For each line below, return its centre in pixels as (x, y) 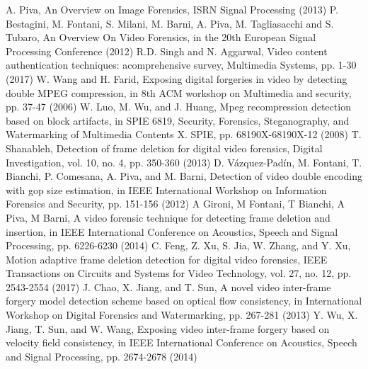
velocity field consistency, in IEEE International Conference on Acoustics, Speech (182, 342)
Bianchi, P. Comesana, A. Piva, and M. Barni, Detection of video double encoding (184, 176)
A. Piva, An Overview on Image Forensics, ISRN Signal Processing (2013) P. (172, 9)
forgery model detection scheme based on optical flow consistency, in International (184, 301)
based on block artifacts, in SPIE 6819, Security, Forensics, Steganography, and (178, 120)
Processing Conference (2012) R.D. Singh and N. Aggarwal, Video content (167, 51)
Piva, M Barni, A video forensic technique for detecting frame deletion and (168, 217)
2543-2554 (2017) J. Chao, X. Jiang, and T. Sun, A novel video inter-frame (168, 286)
